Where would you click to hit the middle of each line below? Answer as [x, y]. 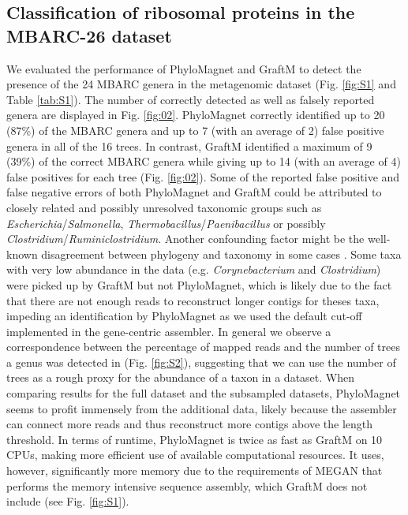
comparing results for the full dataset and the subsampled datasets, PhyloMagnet [204, 393]
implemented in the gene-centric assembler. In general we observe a [169, 331]
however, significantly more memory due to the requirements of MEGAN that [195, 470]
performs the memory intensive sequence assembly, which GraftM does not [187, 485]
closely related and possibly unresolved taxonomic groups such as [164, 207]
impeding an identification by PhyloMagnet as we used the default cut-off [184, 316]
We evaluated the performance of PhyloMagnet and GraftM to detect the [184, 68]
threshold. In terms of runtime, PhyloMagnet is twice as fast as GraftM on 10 [195, 439]
